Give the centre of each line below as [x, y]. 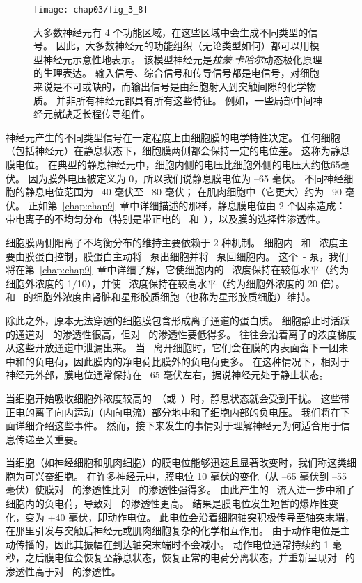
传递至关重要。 [49, 439]
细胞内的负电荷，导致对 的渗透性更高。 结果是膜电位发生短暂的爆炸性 [167, 503]
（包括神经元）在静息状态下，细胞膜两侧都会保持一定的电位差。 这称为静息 [178, 151]
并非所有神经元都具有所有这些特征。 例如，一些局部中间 [184, 100]
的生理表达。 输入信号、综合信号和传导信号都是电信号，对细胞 [176, 73]
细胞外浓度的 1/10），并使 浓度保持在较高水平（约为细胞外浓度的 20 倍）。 [175, 283]
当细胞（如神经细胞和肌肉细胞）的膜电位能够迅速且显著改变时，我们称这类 [176, 462]
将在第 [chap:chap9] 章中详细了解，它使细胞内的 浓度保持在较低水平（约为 [178, 270]
